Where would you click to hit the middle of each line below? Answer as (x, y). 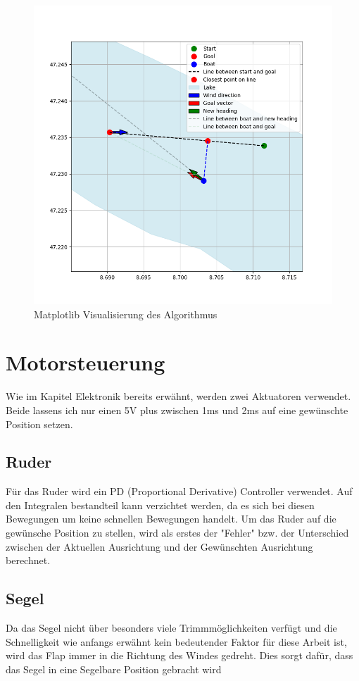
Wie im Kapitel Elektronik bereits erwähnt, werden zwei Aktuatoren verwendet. (178, 396)
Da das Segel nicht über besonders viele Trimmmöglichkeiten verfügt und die (171, 628)
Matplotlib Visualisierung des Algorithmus (126, 314)
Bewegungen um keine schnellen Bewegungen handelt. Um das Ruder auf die (171, 519)
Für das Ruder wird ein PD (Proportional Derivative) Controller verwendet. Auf (179, 491)
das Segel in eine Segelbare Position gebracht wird (114, 669)
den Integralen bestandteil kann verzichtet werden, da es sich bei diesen (160, 505)
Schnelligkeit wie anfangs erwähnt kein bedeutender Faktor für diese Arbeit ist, (176, 641)
